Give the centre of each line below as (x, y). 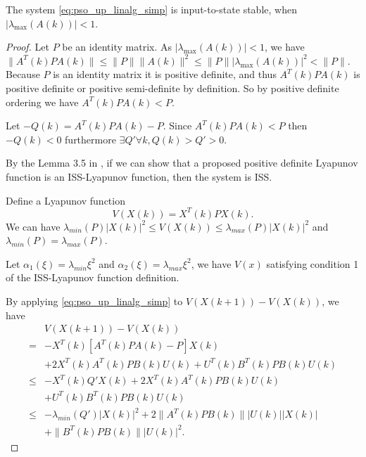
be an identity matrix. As (117, 47)
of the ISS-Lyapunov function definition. (93, 277)
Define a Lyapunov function (65, 200)
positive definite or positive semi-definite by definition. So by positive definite (172, 88)
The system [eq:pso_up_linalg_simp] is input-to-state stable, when (151, 9)
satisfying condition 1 (313, 263)
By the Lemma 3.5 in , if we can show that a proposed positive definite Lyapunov (182, 163)
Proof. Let (27, 47)
